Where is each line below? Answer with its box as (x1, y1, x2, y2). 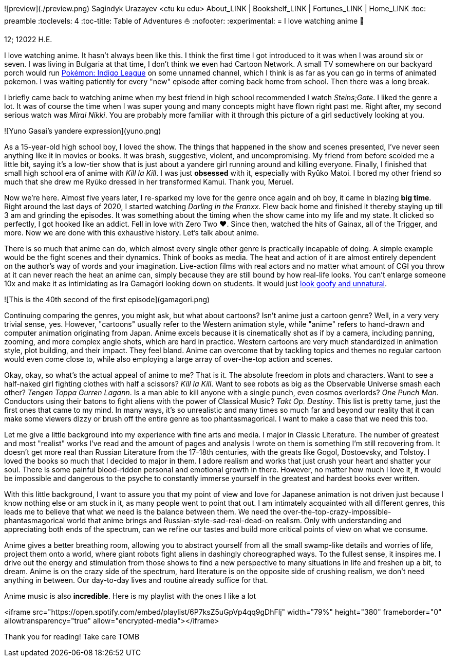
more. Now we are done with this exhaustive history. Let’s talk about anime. (4, 228, 259, 237)
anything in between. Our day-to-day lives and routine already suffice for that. (4, 576, 268, 584)
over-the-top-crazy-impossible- (283, 507, 391, 516)
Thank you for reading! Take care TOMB (4, 632, 140, 641)
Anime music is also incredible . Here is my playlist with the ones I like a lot (4, 592, 256, 600)
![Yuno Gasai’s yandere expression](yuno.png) (4, 126, 161, 135)
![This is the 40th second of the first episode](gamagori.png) (4, 295, 210, 304)
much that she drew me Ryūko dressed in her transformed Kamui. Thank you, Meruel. (4, 177, 294, 186)
